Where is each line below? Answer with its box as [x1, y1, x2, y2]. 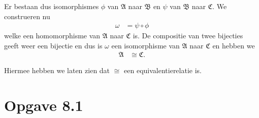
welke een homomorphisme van [4, 30, 101, 41]
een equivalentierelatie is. [124, 65, 202, 76]
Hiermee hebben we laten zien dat [4, 65, 110, 76]
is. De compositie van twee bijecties [133, 30, 243, 41]
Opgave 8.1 [4, 95, 83, 115]
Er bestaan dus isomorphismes [4, 1, 99, 11]
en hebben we [212, 40, 255, 50]
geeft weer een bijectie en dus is [4, 40, 103, 50]
